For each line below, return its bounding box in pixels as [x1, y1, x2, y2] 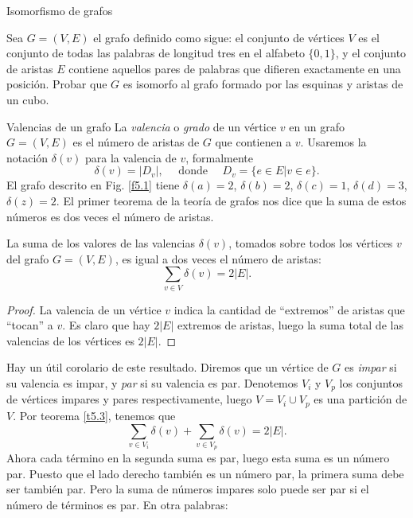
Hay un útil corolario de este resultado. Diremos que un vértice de [6, 359, 329, 376]
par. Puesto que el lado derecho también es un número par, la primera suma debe [6, 465, 404, 481]
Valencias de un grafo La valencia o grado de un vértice [6, 118, 277, 134]
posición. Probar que [6, 76, 107, 92]
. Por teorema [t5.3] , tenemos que [13, 407, 176, 423]
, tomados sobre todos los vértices [228, 235, 393, 251]
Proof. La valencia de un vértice [6, 301, 162, 317]
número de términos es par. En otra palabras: [6, 497, 228, 513]
